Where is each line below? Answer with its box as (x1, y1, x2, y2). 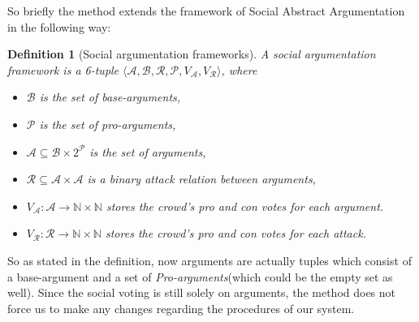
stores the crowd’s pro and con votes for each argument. (106, 197, 384, 214)
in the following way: (7, 18, 111, 35)
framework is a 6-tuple (7, 61, 119, 78)
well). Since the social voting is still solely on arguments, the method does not (7, 284, 396, 301)
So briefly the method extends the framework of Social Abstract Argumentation (7, 2, 405, 19)
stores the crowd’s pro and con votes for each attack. (105, 225, 366, 242)
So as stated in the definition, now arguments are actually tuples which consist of (7, 251, 412, 268)
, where (221, 61, 257, 78)
